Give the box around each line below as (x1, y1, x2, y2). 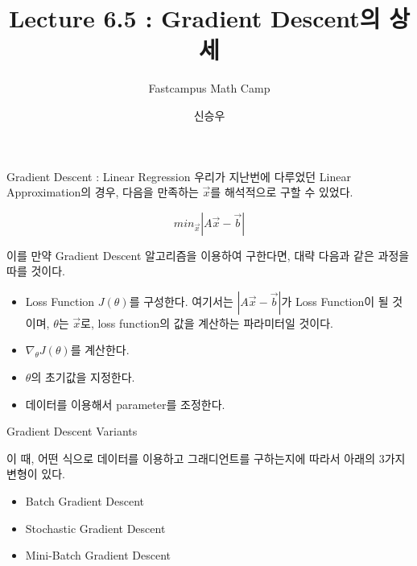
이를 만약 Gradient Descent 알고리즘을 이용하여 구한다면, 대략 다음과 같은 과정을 (6, 246, 410, 263)
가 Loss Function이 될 (281, 292, 389, 309)
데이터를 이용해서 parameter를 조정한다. (25, 395, 225, 412)
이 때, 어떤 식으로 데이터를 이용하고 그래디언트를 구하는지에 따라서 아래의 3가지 (6, 449, 406, 466)
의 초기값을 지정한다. (31, 369, 135, 386)
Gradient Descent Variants (6, 423, 138, 440)
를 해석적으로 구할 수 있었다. (210, 184, 353, 200)
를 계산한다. (70, 341, 130, 358)
